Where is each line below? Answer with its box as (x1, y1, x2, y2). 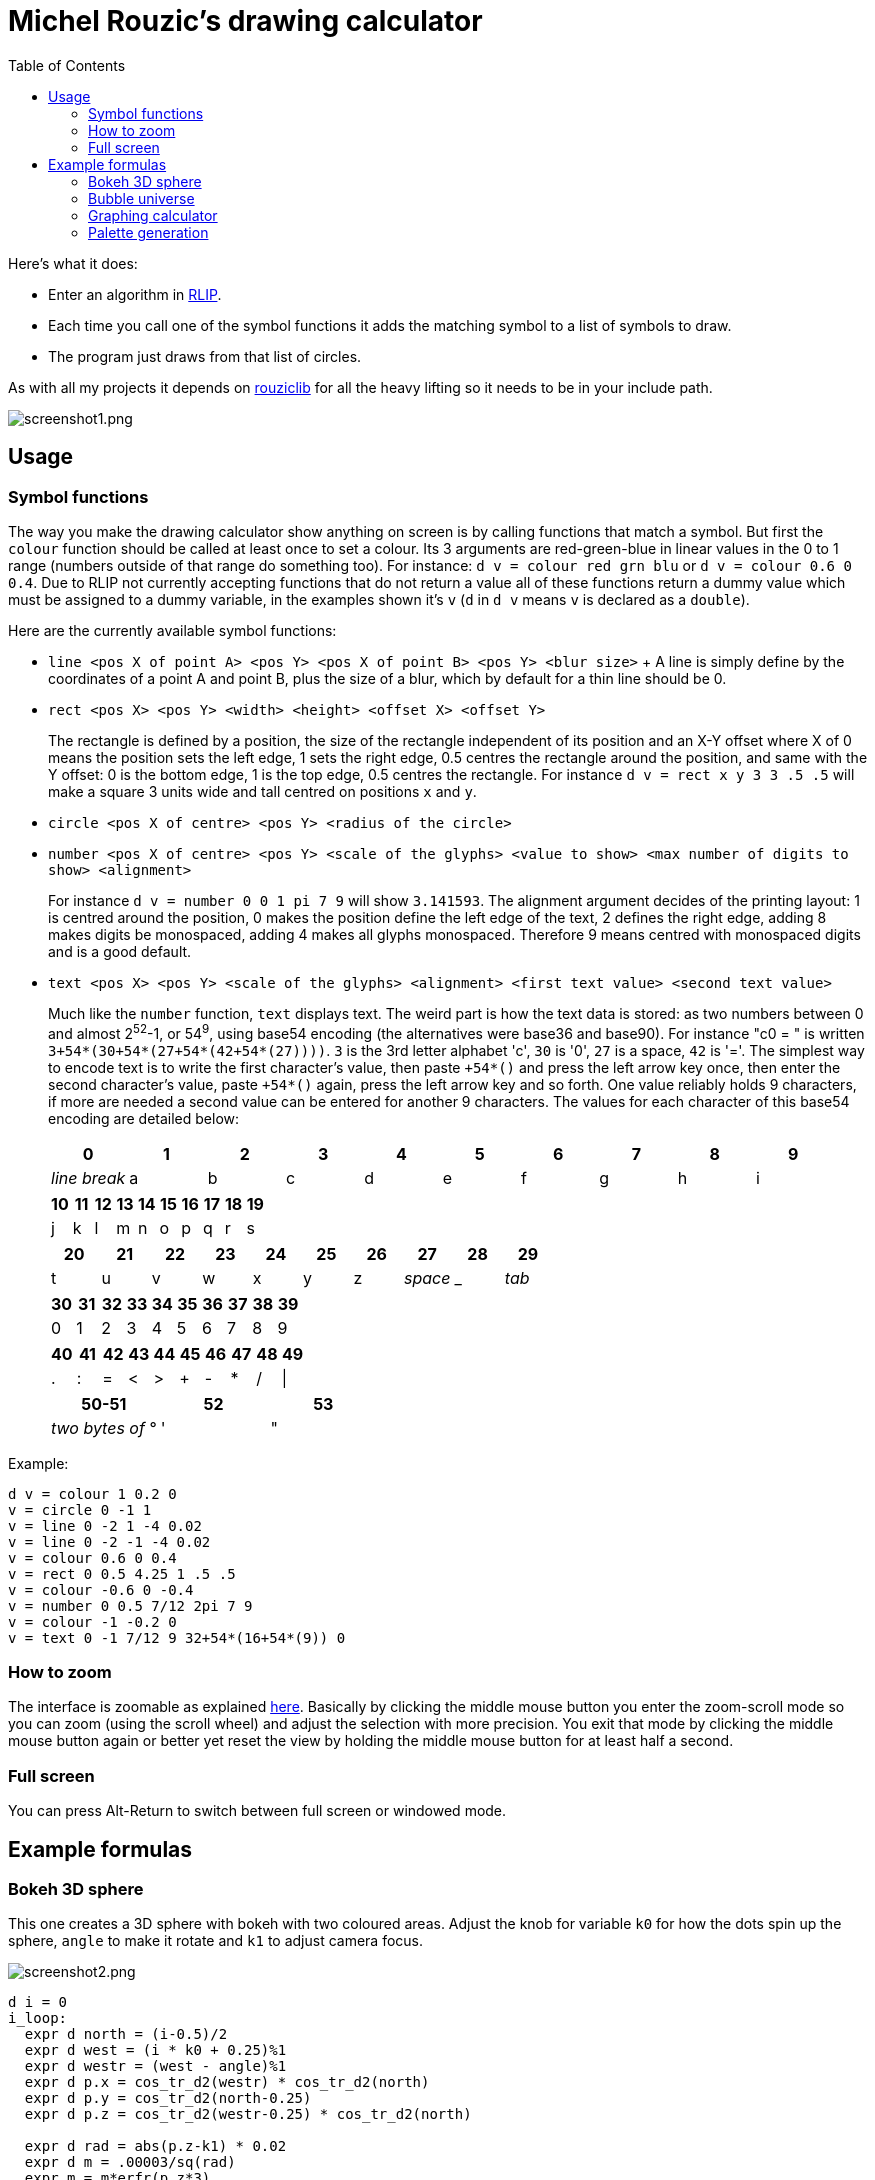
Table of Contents (8, 56, 126, 74)
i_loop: (8, 2010, 68, 2027)
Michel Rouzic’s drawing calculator (8, 4, 483, 38)
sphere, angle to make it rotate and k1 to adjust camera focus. (8, 1932, 424, 1950)
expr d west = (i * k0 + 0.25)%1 (24, 2042, 287, 2059)
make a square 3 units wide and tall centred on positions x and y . (48, 782, 477, 800)
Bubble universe (88, 189, 195, 207)
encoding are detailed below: (48, 1109, 240, 1127)
